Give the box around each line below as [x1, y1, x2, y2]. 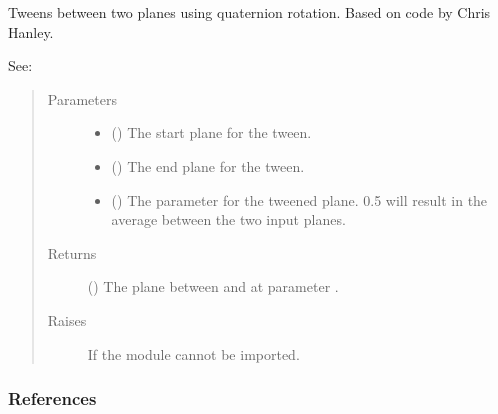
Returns [47, 242, 97, 263]
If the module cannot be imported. [87, 343, 300, 364]
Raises [47, 309, 87, 330]
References [8, 386, 97, 411]
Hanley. [8, 21, 54, 42]
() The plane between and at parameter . [87, 276, 339, 297]
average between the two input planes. [111, 209, 346, 230]
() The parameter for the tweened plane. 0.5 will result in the [111, 189, 488, 210]
